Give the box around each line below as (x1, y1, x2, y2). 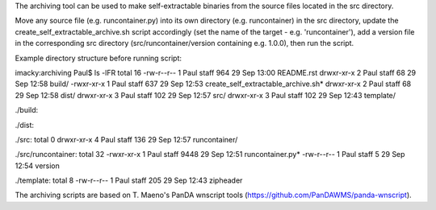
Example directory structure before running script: (15, 53, 182, 63)
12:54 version (15, 161, 61, 171)
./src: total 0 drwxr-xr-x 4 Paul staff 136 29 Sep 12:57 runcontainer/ (15, 134, 238, 144)
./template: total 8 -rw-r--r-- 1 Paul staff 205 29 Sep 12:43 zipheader (15, 175, 243, 185)
